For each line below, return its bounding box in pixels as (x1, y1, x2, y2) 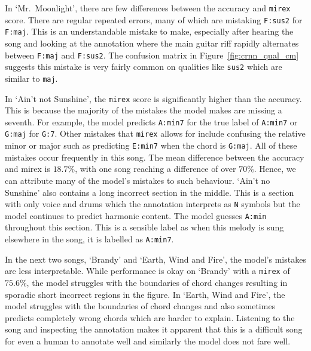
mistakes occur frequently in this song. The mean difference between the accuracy (5, 150, 304, 163)
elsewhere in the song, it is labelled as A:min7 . (5, 233, 174, 245)
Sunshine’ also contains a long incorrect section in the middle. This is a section (5, 186, 294, 198)
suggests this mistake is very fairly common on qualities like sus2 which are (5, 60, 282, 73)
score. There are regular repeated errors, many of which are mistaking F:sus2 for (5, 13, 303, 26)
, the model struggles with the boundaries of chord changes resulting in (26, 276, 288, 288)
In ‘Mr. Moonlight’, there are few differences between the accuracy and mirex (5, 2, 291, 14)
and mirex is (5, 162, 50, 175)
